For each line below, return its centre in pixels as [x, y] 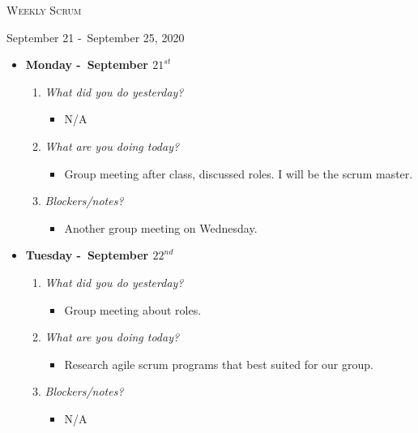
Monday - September [87, 64]
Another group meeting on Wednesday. [161, 227]
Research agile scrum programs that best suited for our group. [219, 364]
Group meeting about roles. [133, 309]
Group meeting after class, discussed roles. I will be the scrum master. [239, 173]
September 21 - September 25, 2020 [96, 37]
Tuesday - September [87, 255]
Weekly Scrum [44, 10]
